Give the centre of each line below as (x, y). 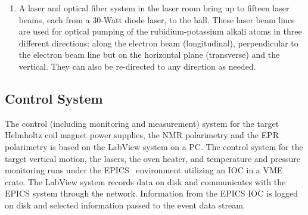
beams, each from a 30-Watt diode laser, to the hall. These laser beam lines (157, 19)
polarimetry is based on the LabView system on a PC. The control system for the (154, 146)
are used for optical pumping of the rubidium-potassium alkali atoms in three (160, 31)
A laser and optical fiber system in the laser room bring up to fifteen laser (154, 8)
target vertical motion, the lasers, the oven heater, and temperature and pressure (153, 158)
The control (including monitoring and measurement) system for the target (142, 123)
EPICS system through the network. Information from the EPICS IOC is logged (151, 193)
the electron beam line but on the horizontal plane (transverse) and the (149, 54)
